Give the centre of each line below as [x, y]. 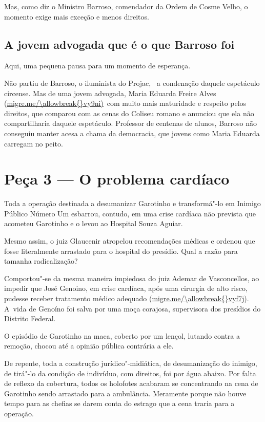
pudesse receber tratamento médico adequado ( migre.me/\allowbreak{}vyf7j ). [127, 298]
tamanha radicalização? [41, 261]
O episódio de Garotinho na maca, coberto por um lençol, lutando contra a [122, 335]
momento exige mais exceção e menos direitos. [77, 16]
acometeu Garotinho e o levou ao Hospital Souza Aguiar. [94, 223]
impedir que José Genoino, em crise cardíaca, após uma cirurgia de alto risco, [126, 288]
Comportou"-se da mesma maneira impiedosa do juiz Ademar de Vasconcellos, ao [132, 278]
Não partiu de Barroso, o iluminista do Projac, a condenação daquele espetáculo [132, 82]
